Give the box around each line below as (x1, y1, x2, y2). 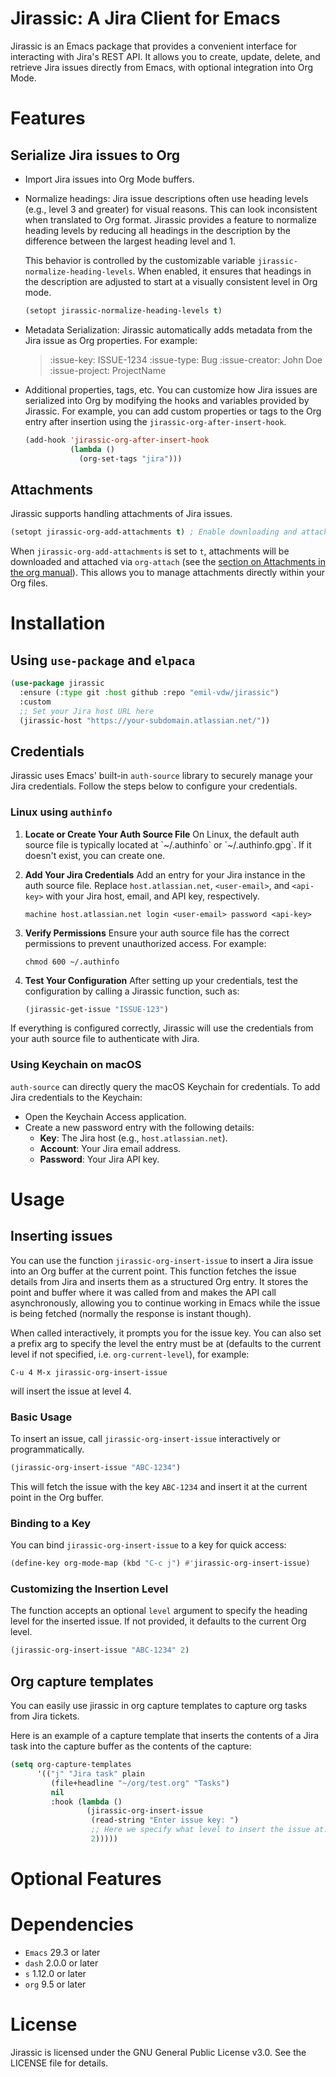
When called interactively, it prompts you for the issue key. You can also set (10, 1327, 322, 1339)
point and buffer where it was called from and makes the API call (10, 1286, 277, 1298)
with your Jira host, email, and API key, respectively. (45, 890, 260, 902)
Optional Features (10, 1868, 162, 1891)
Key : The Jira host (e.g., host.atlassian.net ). (39, 1132, 228, 1144)
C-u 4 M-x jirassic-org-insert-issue (10, 1367, 168, 1377)
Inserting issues (10, 1228, 113, 1245)
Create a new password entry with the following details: (24, 1121, 255, 1133)
